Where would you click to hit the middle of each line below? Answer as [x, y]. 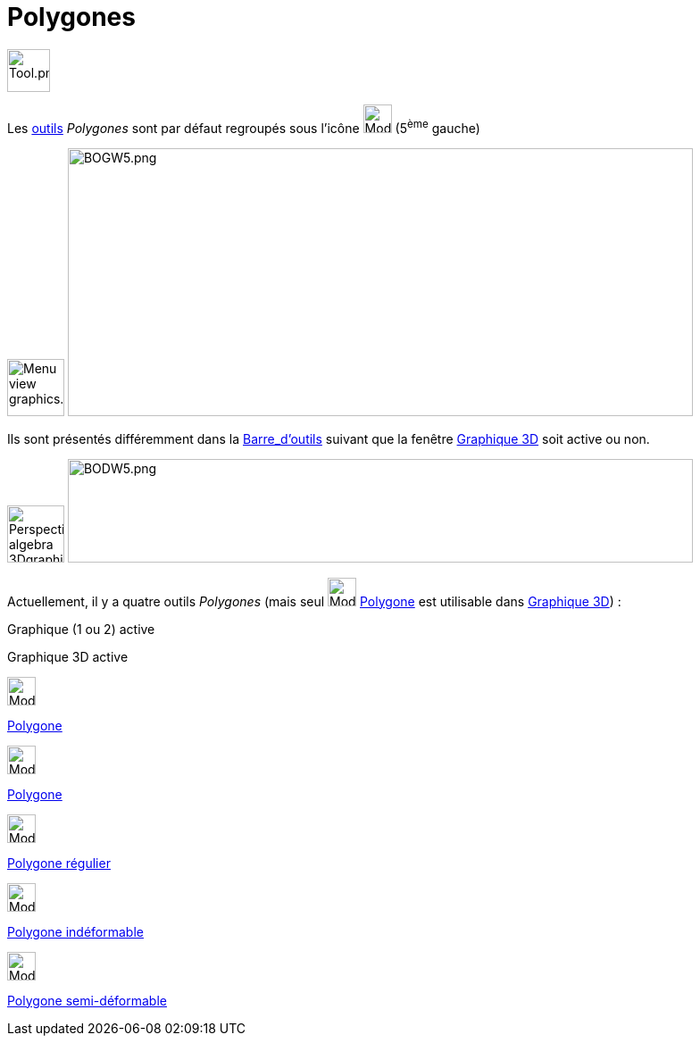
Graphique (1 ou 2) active [81, 629]
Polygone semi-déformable [87, 1000]
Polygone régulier [59, 863]
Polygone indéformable [75, 931]
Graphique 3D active [68, 656]
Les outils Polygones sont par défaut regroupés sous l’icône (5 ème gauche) [244, 127]
